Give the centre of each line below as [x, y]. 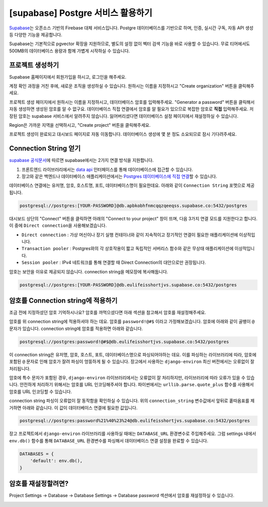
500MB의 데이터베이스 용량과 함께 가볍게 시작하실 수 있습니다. [69, 51]
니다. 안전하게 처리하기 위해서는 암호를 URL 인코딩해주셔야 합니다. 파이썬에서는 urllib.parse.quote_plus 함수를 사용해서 [132, 385]
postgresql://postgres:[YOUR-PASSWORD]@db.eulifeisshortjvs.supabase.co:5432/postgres [128, 285]
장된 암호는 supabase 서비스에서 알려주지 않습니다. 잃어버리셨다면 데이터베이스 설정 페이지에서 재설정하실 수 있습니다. [124, 116]
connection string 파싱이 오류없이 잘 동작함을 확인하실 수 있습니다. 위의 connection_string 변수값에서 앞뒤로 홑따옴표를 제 [132, 401]
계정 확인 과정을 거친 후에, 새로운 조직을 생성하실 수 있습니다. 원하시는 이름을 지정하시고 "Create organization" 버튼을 [123, 86]
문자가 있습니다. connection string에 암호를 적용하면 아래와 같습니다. [76, 329]
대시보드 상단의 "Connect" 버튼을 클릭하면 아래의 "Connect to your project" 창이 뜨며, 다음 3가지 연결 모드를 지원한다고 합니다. [133, 218]
